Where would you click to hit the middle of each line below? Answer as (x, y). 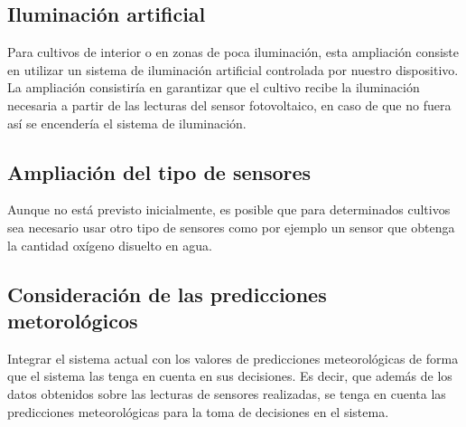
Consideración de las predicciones (167, 294)
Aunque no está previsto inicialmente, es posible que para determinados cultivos (229, 209)
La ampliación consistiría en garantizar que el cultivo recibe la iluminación (214, 87)
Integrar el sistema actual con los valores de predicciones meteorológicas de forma (233, 358)
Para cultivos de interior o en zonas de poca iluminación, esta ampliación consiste (233, 52)
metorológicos (73, 320)
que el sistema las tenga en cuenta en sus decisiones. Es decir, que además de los (230, 376)
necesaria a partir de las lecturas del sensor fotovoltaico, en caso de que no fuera (229, 104)
